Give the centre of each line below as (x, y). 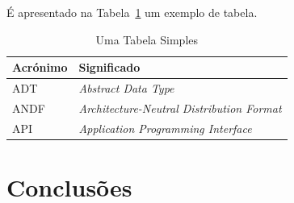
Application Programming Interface (165, 128)
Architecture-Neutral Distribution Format (180, 108)
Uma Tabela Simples (147, 39)
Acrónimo (40, 67)
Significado (109, 67)
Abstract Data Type (126, 88)
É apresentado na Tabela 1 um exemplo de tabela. (132, 12)
